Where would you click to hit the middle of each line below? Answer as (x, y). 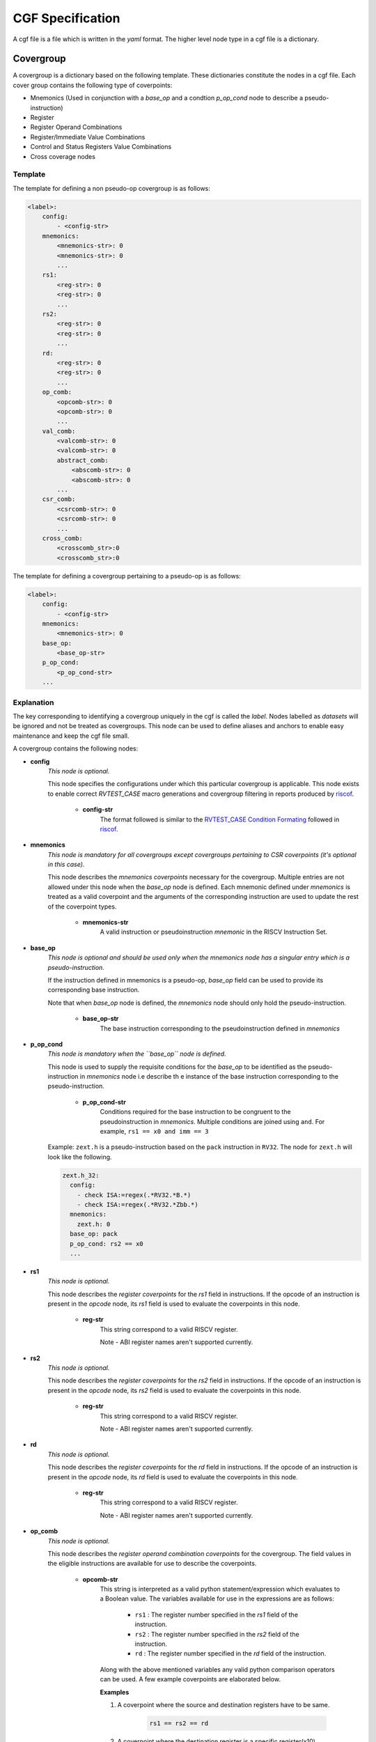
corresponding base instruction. (94, 990)
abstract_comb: (83, 460)
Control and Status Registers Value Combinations (101, 147)
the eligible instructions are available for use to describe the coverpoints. (152, 1564)
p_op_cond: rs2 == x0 (107, 1243)
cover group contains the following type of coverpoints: (93, 85)
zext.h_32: (81, 1175)
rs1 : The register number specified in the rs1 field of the (217, 1614)
